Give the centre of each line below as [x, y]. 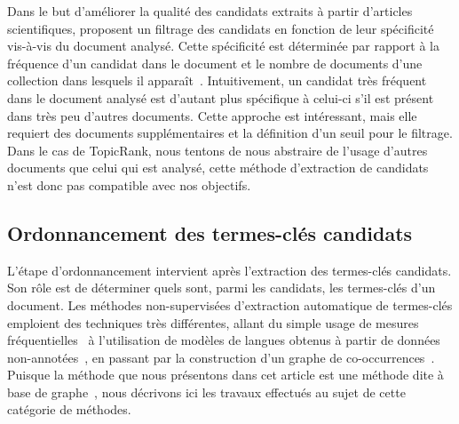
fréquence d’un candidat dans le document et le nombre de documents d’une [215, 63]
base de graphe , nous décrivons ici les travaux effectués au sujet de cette [206, 392]
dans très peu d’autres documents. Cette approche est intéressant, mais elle [212, 115]
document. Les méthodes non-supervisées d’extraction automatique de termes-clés [230, 304]
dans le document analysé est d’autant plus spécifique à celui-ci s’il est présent [221, 97]
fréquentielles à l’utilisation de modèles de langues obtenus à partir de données [224, 340]
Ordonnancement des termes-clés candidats [210, 232]
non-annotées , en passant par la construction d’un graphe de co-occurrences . [221, 357]
